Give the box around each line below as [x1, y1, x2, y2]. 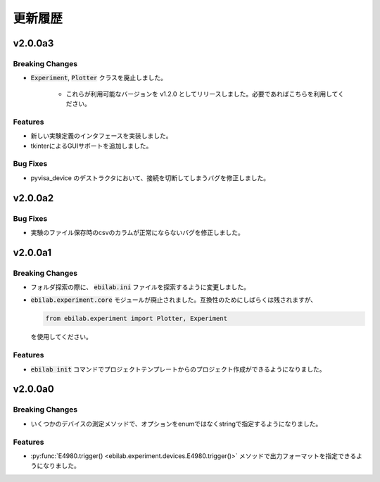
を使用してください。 [30, 333, 93, 341]
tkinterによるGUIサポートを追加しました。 [30, 141, 153, 150]
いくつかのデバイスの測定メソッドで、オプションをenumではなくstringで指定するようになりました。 [30, 419, 322, 428]
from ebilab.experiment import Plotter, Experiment [45, 315, 228, 323]
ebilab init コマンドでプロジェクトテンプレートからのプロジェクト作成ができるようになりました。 [30, 364, 326, 373]
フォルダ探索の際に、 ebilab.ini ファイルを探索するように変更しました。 [30, 283, 250, 291]
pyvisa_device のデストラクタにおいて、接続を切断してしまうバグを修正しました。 [30, 173, 270, 182]
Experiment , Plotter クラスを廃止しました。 [30, 74, 167, 82]
